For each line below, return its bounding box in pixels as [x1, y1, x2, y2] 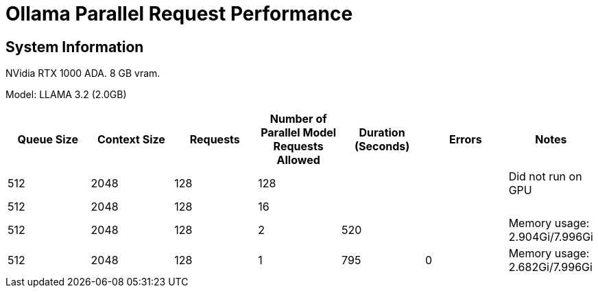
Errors [449, 132, 482, 147]
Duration [359, 126, 405, 140]
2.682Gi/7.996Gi [508, 260, 593, 274]
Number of [270, 112, 327, 126]
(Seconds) [354, 139, 410, 154]
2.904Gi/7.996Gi [508, 230, 593, 244]
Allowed [276, 153, 320, 167]
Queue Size [17, 132, 78, 147]
